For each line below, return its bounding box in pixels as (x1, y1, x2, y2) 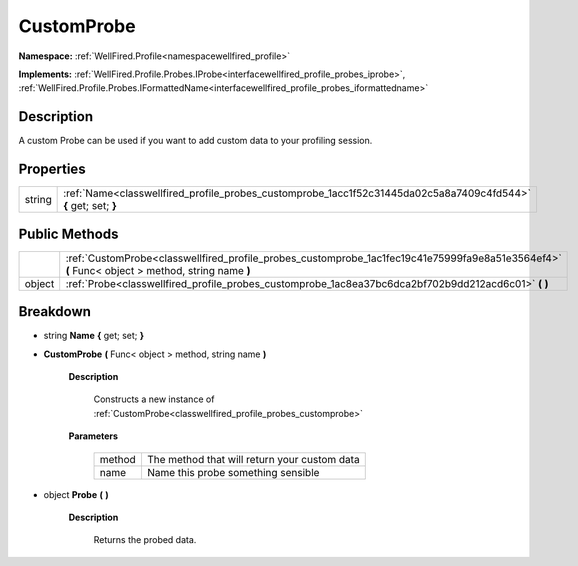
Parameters (68, 430, 119, 442)
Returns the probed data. (93, 534, 197, 546)
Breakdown (18, 303, 92, 320)
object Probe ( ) (43, 488, 109, 500)
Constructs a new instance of (93, 393, 215, 405)
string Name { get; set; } (43, 330, 145, 342)
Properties (18, 161, 86, 178)
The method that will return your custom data (146, 452, 360, 466)
